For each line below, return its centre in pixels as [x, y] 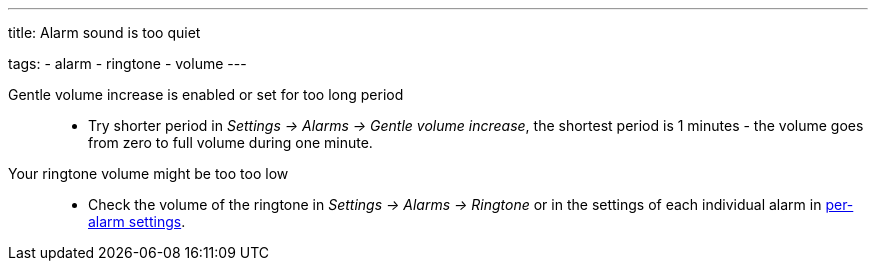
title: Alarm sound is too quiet [104, 32]
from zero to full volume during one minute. [230, 142]
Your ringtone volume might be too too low [148, 173]
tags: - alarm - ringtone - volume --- [127, 63]
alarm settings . [137, 221]
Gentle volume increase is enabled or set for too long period [206, 94]
